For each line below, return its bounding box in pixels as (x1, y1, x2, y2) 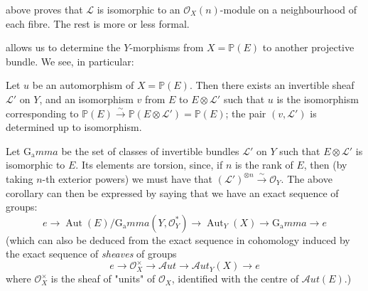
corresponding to (6, 105, 79, 120)
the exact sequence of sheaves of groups (6, 246, 177, 261)
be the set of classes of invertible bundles (61, 143, 239, 158)
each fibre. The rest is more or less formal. (6, 16, 190, 31)
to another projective (262, 40, 355, 55)
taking (6, 171, 33, 186)
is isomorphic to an (97, 2, 180, 16)
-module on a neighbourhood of (220, 2, 357, 16)
